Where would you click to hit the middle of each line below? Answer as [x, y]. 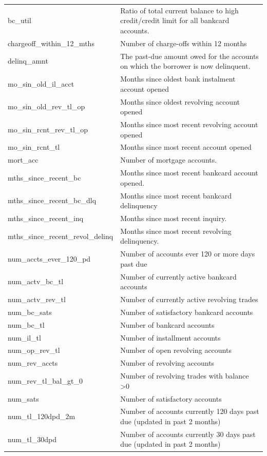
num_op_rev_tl [34, 350]
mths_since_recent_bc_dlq [52, 200]
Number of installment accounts [170, 337]
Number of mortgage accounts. [169, 160]
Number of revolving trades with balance [185, 376]
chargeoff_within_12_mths [51, 43]
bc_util [20, 20]
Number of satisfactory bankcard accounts [187, 312]
